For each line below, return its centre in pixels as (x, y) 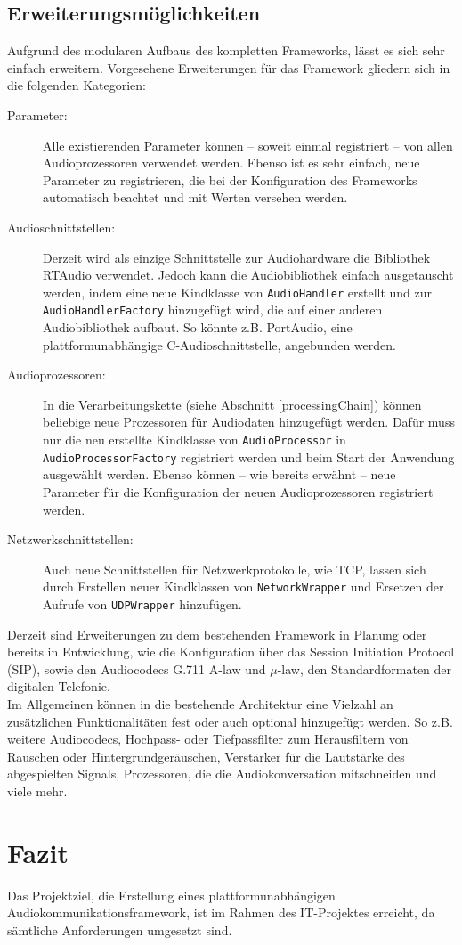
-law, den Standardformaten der (365, 668)
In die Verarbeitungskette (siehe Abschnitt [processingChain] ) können (232, 404)
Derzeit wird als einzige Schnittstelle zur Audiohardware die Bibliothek (237, 257)
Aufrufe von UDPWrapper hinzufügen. (142, 603)
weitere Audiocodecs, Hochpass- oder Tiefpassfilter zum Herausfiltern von (208, 739)
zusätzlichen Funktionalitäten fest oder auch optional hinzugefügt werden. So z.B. (230, 721)
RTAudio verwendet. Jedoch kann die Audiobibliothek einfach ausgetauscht (248, 275)
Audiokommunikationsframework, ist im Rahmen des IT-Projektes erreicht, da (221, 912)
